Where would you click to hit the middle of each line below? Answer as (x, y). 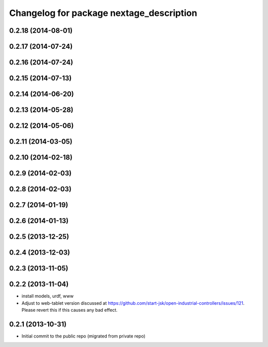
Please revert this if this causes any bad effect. (69, 310)
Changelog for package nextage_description (103, 13)
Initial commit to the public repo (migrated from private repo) (84, 336)
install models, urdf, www (48, 296)
